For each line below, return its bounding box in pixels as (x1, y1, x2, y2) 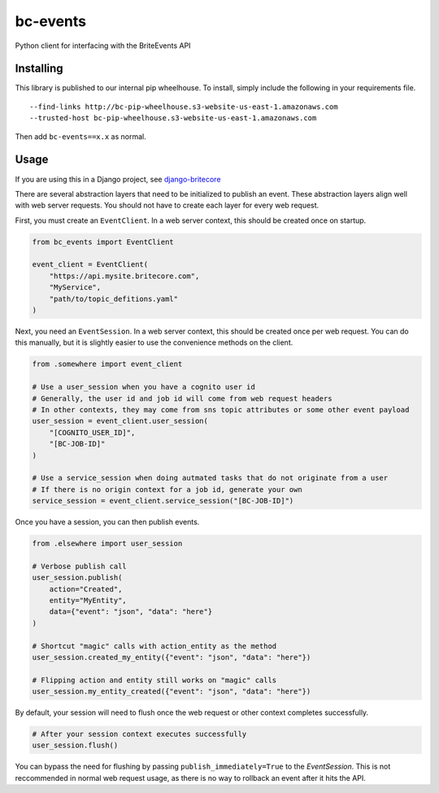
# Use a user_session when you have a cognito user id (32, 382, 255, 392)
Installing (15, 62, 64, 76)
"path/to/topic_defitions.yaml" (49, 294, 179, 303)
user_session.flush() (32, 741, 119, 750)
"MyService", (49, 283, 102, 292)
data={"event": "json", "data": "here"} (49, 607, 213, 617)
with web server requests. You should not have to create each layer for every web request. (15, 200, 319, 211)
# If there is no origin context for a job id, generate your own (32, 485, 302, 494)
